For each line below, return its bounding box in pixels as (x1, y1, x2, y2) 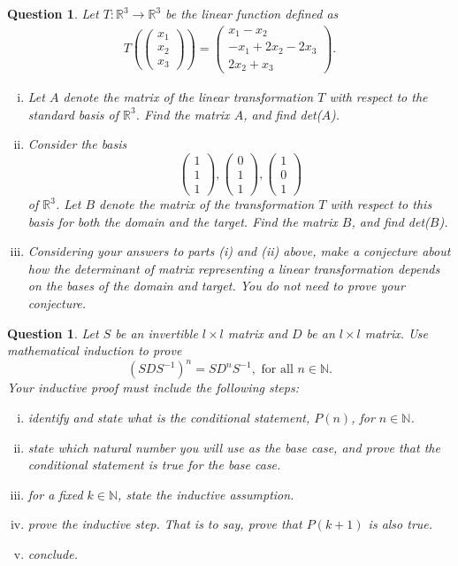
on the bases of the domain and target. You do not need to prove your (27, 276, 405, 295)
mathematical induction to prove (7, 341, 182, 360)
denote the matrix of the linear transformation (63, 88, 314, 106)
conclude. (27, 544, 78, 562)
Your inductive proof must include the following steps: (7, 378, 299, 397)
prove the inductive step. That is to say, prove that (27, 515, 302, 533)
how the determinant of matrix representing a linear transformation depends (27, 259, 440, 277)
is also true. (368, 515, 433, 533)
